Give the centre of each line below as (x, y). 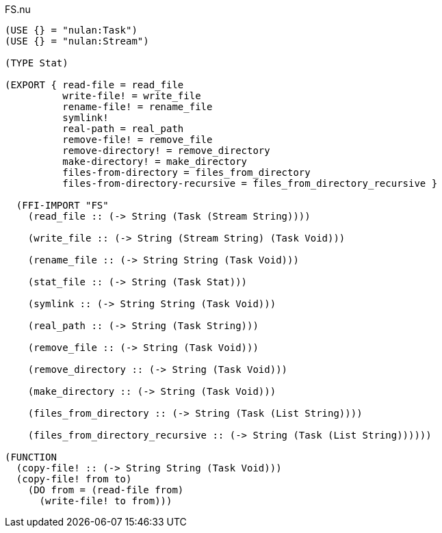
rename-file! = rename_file (138, 107)
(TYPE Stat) (37, 63)
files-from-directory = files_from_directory (186, 172)
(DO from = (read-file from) (106, 490)
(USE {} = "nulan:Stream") (77, 41)
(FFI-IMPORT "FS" (62, 205)
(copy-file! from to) (74, 479)
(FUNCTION (31, 457)
